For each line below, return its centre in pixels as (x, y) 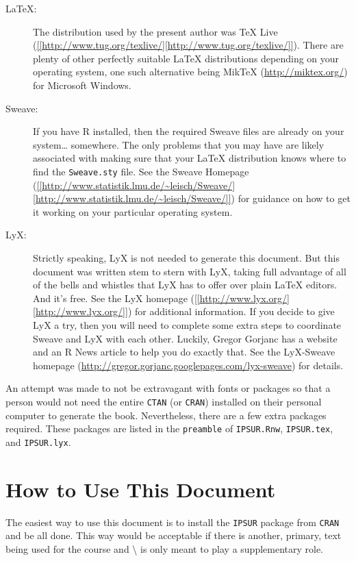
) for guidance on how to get (291, 198)
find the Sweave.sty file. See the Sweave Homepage (141, 171)
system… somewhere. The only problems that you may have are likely (179, 144)
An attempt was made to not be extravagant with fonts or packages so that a (168, 388)
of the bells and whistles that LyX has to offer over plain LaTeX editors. (185, 285)
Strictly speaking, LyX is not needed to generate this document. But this (186, 257)
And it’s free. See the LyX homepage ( (114, 298)
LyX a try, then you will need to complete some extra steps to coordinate (187, 324)
